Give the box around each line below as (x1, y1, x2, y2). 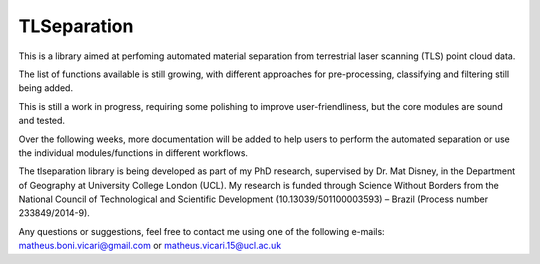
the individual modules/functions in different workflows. (18, 146, 249, 159)
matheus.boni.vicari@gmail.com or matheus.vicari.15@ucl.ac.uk (18, 240, 282, 252)
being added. (18, 82, 74, 94)
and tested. (18, 115, 65, 127)
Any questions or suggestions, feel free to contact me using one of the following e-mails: (18, 225, 385, 237)
